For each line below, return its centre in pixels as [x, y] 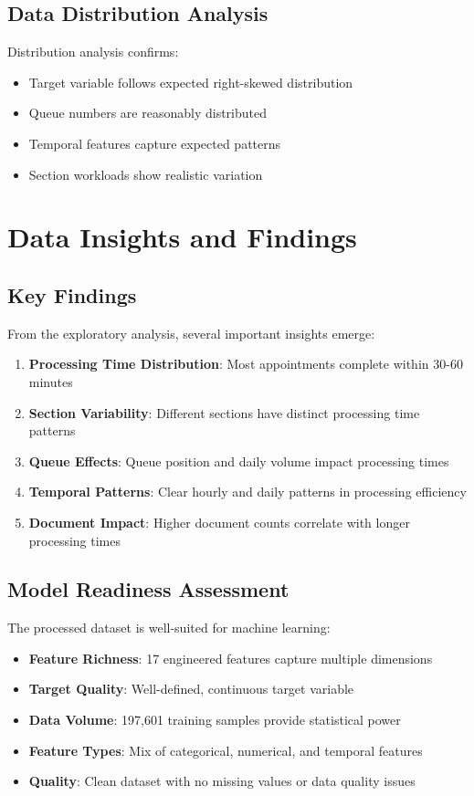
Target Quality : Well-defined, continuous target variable [191, 689]
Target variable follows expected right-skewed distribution [191, 82]
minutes [51, 381]
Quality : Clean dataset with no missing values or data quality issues [222, 781]
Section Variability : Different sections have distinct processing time [224, 412]
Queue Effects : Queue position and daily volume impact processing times [239, 461]
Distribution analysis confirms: [93, 52]
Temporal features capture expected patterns [155, 143]
